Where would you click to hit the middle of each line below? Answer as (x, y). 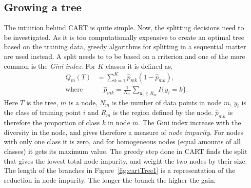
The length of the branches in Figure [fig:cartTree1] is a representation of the (120, 170)
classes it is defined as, (139, 66)
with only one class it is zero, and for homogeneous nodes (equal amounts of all (122, 141)
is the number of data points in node (167, 102)
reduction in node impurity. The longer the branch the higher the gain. (110, 179)
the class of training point (42, 112)
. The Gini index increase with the (190, 122)
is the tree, (42, 102)
